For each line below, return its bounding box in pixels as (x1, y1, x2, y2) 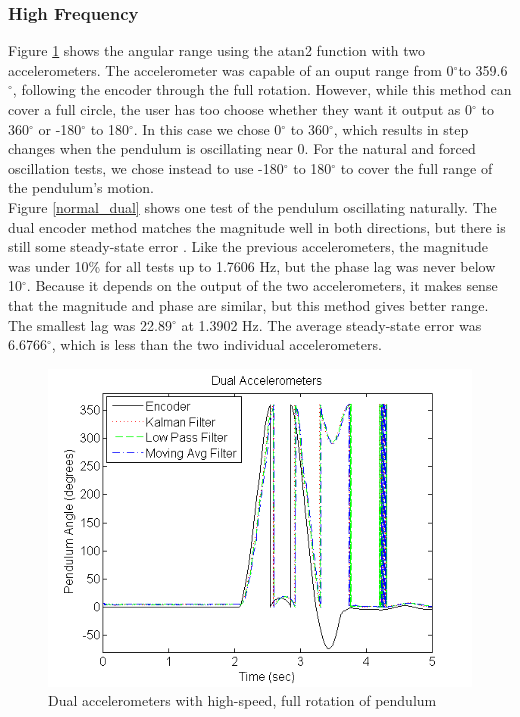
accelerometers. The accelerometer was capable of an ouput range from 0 (8, 59, 454, 80)
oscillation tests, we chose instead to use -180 (8, 157, 284, 178)
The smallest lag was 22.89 (8, 314, 172, 335)
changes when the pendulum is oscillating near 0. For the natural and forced (8, 138, 476, 159)
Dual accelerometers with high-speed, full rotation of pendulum (48, 690, 437, 711)
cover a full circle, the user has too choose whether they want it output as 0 (8, 99, 472, 119)
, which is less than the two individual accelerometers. (51, 334, 382, 355)
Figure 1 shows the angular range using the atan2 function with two (8, 40, 426, 61)
